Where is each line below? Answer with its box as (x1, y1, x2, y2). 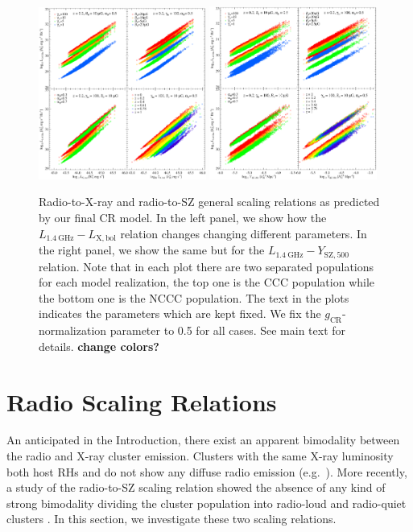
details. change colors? (39, 337, 159, 354)
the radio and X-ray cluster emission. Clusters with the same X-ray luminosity (6, 447, 394, 464)
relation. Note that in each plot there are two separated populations (39, 258, 374, 274)
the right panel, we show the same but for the (39, 241, 265, 258)
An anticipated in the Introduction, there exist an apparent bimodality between (6, 431, 400, 448)
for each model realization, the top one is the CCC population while (39, 274, 375, 291)
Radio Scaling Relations (6, 385, 277, 418)
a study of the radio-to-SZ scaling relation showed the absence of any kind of (6, 479, 386, 496)
